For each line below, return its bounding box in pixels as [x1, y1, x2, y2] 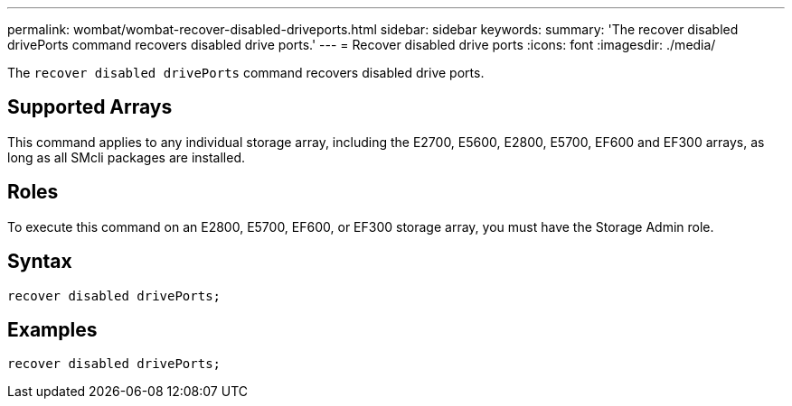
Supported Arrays [7, 96, 173, 119]
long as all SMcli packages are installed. [7, 149, 245, 165]
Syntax [7, 250, 72, 273]
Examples [7, 318, 98, 341]
